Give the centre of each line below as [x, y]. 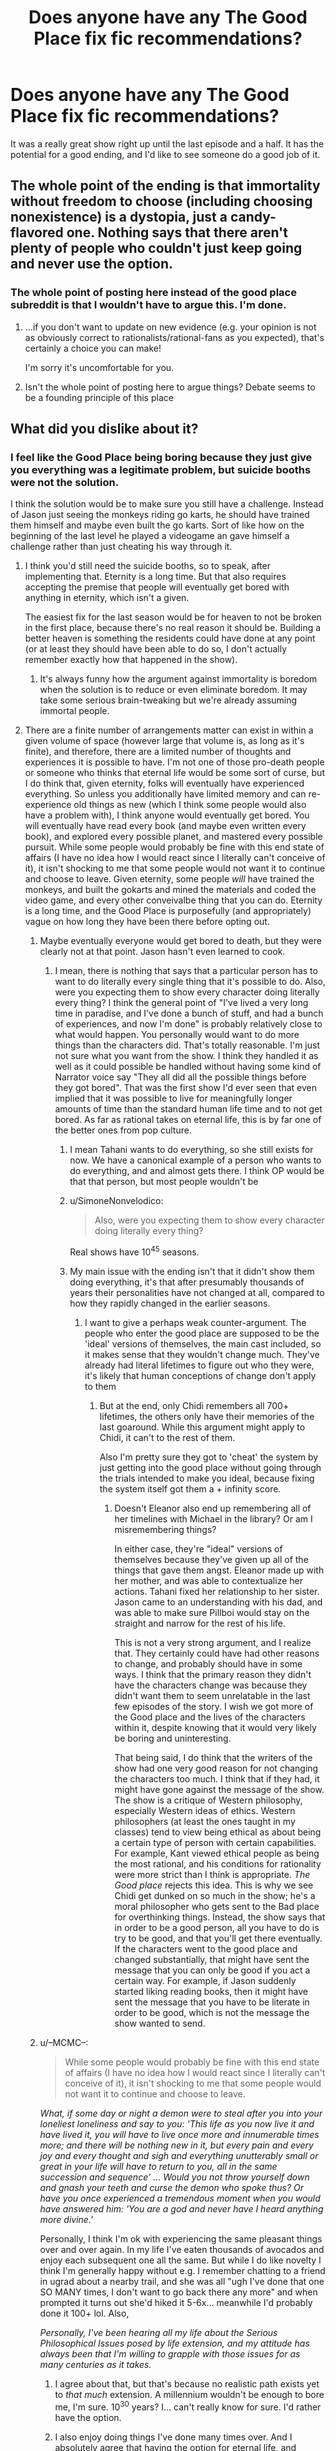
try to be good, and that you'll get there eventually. [218, 1938]
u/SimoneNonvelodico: [116, 1201]
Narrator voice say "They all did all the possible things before [180, 1077]
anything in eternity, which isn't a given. [107, 598]
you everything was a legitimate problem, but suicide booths [161, 469]
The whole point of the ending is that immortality [165, 186]
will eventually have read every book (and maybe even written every [165, 826]
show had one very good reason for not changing [216, 1768]
